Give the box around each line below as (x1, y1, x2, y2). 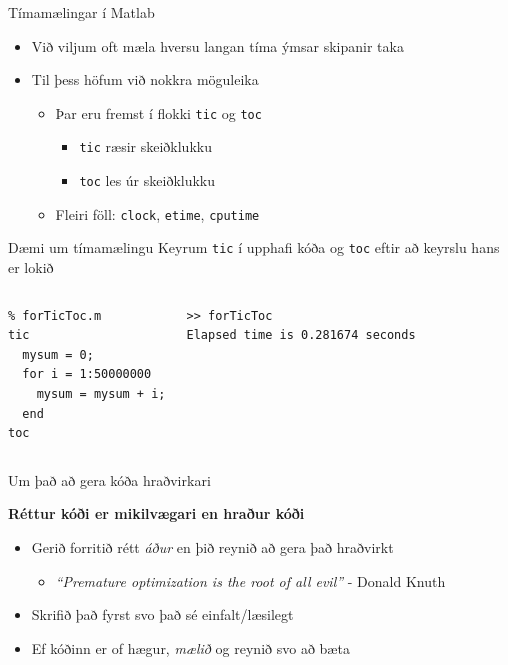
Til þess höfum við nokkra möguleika (31, 69, 259, 90)
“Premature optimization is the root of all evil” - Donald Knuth (55, 570, 446, 591)
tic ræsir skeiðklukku (79, 136, 212, 157)
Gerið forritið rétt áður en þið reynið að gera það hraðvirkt (31, 537, 394, 557)
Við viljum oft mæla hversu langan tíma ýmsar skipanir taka (31, 35, 404, 56)
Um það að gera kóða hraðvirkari (8, 469, 211, 490)
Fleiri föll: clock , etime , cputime (55, 203, 260, 224)
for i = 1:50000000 (22, 367, 152, 382)
